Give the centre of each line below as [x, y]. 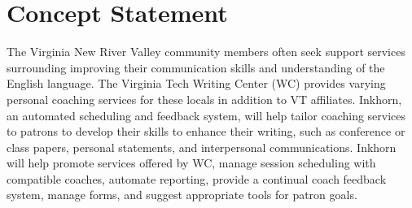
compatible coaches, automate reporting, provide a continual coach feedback [197, 178]
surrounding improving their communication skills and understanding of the [196, 67]
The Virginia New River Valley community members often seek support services [206, 52]
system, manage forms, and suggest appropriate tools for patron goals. [182, 195]
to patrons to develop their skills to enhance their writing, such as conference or [206, 131]
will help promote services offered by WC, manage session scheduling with [191, 163]
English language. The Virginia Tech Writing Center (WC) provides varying [196, 83]
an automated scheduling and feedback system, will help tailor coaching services [206, 115]
